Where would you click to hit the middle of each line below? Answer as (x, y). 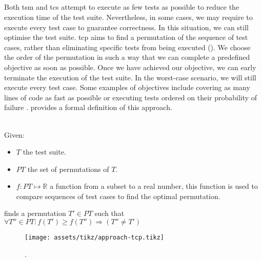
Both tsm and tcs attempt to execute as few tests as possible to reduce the (122, 7)
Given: (14, 134)
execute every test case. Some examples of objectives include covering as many (127, 87)
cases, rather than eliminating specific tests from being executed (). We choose (127, 47)
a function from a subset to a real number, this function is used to (154, 186)
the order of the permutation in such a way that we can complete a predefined (127, 57)
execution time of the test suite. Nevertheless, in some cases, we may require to (128, 17)
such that (109, 213)
